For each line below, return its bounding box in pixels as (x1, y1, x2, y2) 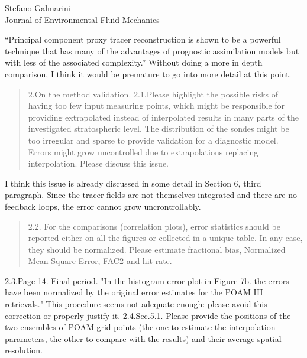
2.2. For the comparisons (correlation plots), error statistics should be (28, 220, 280, 232)
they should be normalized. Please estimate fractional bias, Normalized (28, 243, 286, 255)
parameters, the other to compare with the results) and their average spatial (5, 332, 282, 344)
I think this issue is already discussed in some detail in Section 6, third (5, 177, 261, 189)
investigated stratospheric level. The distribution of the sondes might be (28, 122, 289, 135)
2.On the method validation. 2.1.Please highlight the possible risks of (28, 87, 279, 100)
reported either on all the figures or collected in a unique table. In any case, (28, 232, 303, 244)
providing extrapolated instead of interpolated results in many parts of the (28, 110, 299, 123)
